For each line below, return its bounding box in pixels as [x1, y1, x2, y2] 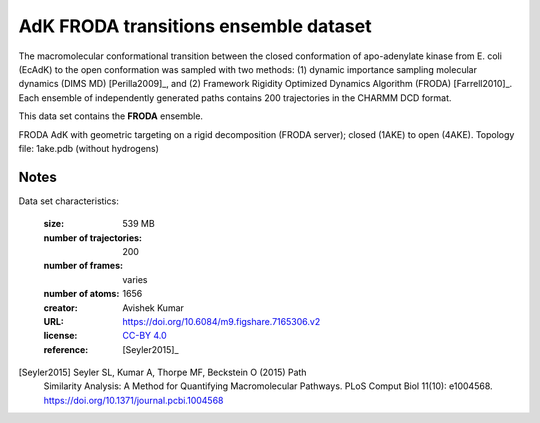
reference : [43, 343, 89, 355]
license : [43, 330, 78, 342]
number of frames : [43, 260, 124, 272]
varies [122, 273, 149, 285]
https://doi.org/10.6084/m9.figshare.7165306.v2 [122, 315, 321, 327]
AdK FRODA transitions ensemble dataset [18, 15, 372, 37]
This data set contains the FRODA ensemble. [18, 110, 204, 122]
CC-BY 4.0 [122, 330, 167, 342]
